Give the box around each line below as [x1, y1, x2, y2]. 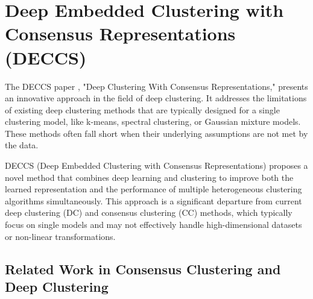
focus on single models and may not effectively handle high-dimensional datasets [5, 218, 302, 231]
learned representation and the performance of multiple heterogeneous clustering [5, 183, 302, 195]
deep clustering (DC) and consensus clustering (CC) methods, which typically [5, 206, 292, 219]
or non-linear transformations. [5, 230, 116, 242]
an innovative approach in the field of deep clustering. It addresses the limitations [5, 92, 307, 104]
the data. [5, 139, 39, 151]
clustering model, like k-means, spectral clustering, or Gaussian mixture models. [5, 115, 301, 128]
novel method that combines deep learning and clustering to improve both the [5, 171, 294, 183]
